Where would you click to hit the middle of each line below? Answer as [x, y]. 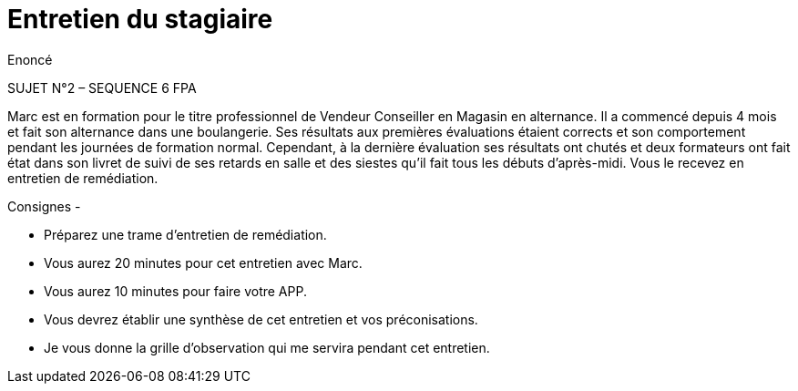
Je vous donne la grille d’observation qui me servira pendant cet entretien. [267, 347]
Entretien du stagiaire [140, 19]
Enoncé [30, 59]
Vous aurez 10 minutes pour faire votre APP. [175, 291]
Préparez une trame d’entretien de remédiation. [185, 234]
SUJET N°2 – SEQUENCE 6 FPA [102, 87]
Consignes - [44, 206]
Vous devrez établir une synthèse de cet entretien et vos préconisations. [261, 319]
